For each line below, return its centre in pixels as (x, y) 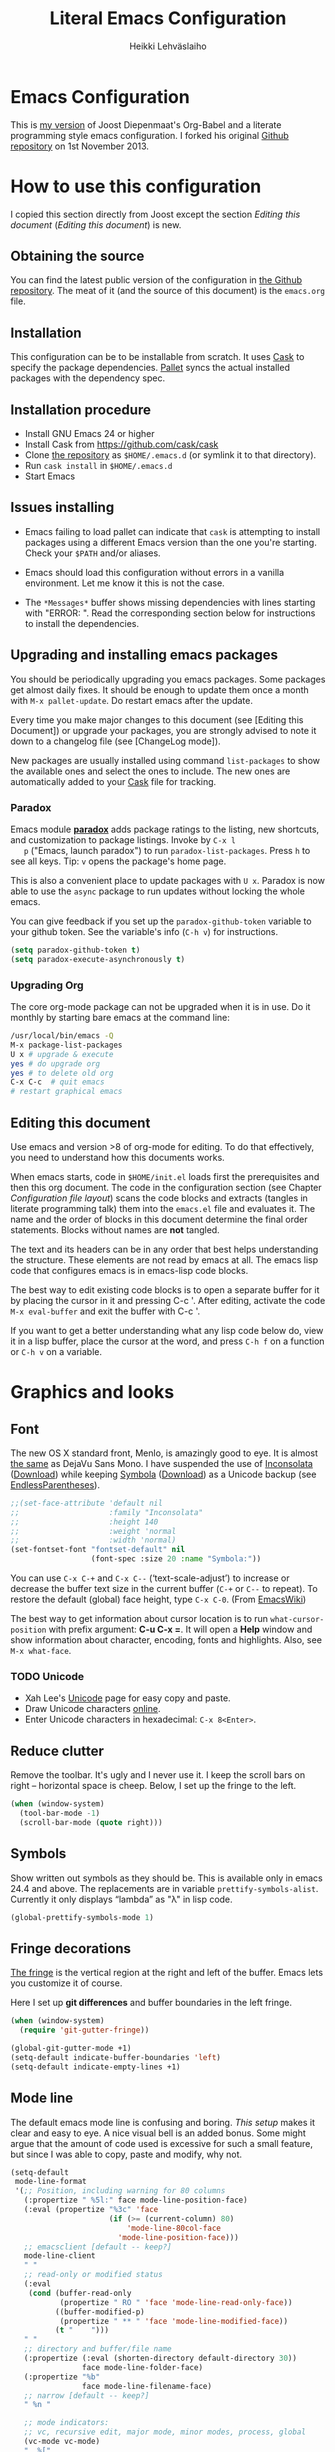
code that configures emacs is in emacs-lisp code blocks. (129, 1270)
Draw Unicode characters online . (92, 1709)
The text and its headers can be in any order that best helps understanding (164, 1249)
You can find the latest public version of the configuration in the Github (156, 280)
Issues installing (62, 507)
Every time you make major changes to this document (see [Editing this (157, 719)
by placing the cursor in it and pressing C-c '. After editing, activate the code (168, 1300)
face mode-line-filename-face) (147, 2386)
